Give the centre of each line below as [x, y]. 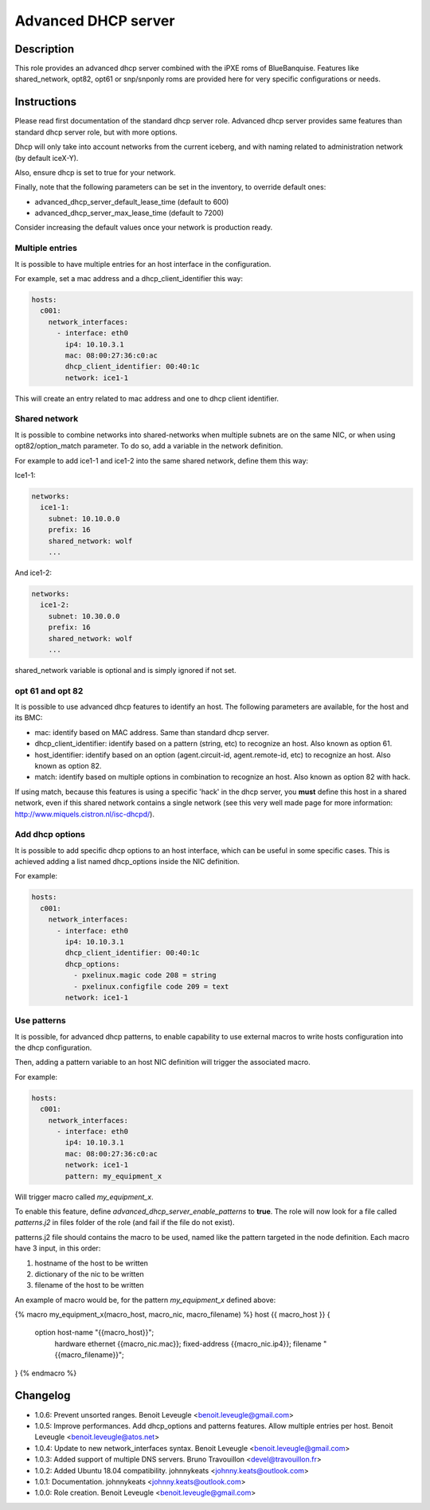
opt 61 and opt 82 [49, 690]
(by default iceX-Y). [47, 158]
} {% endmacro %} [46, 1373]
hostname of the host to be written [92, 1263]
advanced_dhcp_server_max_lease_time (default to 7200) [129, 213]
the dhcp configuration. [53, 1048]
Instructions [46, 102]
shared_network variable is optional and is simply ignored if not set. [125, 670]
